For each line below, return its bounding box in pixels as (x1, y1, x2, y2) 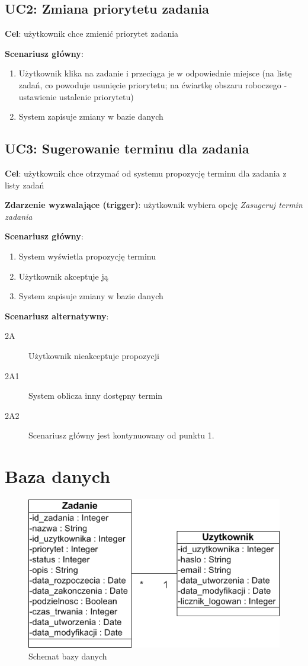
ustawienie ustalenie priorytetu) (18, 90, 134, 103)
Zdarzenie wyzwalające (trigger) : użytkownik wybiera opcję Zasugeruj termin (5, 198, 303, 211)
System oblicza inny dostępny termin (28, 389, 163, 402)
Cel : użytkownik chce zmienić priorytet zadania (5, 27, 179, 40)
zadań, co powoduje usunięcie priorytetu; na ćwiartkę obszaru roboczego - (18, 78, 287, 91)
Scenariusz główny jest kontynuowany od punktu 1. (28, 429, 214, 441)
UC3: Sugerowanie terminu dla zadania (5, 139, 249, 158)
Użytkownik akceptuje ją (18, 270, 108, 282)
